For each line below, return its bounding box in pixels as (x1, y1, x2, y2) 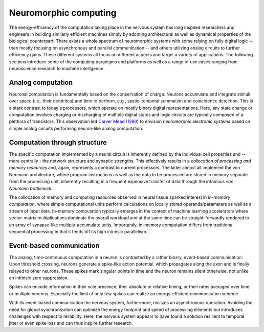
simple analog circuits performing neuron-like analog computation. (9, 125, 144, 131)
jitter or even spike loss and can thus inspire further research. (9, 320, 133, 326)
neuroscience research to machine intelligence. (9, 65, 105, 71)
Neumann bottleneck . (9, 185, 53, 191)
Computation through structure (9, 138, 107, 146)
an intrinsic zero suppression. (9, 275, 69, 281)
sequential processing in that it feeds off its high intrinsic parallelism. (9, 228, 148, 235)
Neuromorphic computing (9, 7, 117, 18)
